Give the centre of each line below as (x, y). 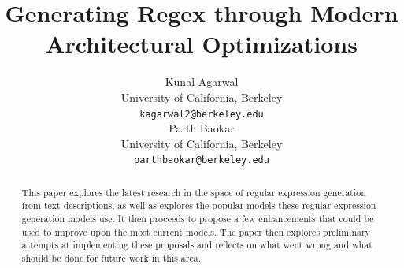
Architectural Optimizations (202, 44)
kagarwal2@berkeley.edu (202, 114)
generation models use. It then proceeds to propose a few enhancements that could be (198, 219)
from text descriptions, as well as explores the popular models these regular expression (199, 205)
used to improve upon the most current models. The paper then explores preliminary (196, 231)
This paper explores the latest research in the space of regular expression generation (194, 192)
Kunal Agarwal (202, 82)
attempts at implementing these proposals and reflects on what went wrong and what (197, 245)
